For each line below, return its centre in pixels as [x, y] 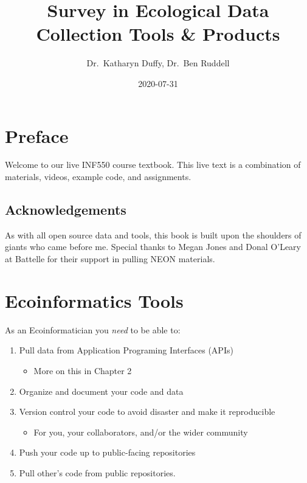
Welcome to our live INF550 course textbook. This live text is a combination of [153, 165]
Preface [37, 135]
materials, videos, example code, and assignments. [98, 177]
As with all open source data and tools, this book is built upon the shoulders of [153, 235]
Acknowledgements [66, 210]
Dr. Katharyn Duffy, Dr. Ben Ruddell [158, 63]
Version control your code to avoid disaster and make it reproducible [147, 412]
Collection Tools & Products [158, 34]
